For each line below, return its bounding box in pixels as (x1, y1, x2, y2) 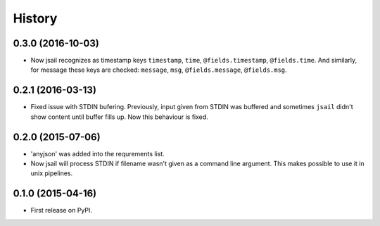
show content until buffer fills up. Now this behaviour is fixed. (30, 113, 209, 121)
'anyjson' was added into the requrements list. (30, 149, 165, 158)
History (13, 11, 58, 26)
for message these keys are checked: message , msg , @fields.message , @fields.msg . (30, 65, 288, 74)
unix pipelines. (30, 169, 73, 177)
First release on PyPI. (30, 206, 93, 215)
